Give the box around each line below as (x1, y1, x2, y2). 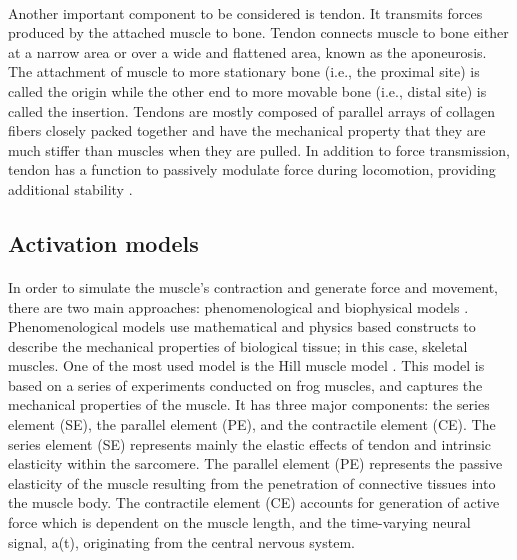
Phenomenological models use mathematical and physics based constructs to (8, 316, 476, 337)
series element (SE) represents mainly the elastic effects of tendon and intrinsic (8, 433, 492, 454)
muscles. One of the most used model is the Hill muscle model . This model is (8, 355, 485, 376)
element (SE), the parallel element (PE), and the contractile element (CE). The (8, 414, 496, 435)
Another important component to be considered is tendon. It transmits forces (8, 2, 483, 23)
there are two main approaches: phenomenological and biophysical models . (8, 296, 469, 317)
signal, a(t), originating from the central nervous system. (8, 531, 355, 552)
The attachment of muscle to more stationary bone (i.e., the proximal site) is (8, 61, 480, 82)
